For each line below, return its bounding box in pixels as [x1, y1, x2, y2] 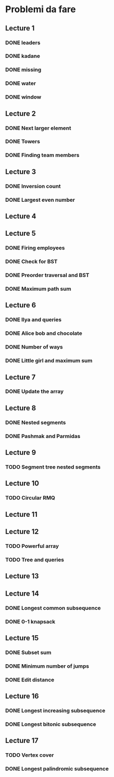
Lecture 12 [5, 527, 39, 536]
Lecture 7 [5, 372, 36, 382]
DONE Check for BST [5, 258, 58, 265]
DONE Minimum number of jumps [5, 662, 90, 669]
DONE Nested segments [5, 419, 66, 426]
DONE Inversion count [5, 182, 61, 190]
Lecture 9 [5, 448, 36, 457]
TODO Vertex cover [5, 752, 54, 759]
